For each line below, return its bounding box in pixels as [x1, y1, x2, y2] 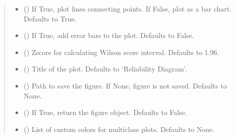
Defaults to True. [24, 13, 77, 23]
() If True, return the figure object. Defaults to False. [24, 107, 187, 117]
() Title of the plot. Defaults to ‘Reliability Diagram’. [24, 63, 187, 74]
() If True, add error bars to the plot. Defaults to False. [24, 30, 194, 40]
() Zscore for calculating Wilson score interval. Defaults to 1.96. [24, 46, 219, 57]
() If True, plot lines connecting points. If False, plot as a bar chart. [24, 3, 232, 13]
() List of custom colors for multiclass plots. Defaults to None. [24, 123, 215, 134]
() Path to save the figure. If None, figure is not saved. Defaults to [24, 80, 227, 90]
